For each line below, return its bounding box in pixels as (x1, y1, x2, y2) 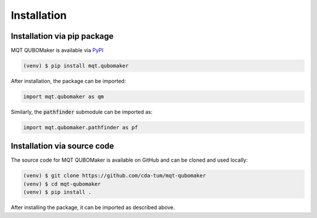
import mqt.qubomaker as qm (23, 93, 104, 100)
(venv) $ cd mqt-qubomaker (23, 180, 101, 187)
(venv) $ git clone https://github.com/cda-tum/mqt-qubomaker (23, 172, 206, 179)
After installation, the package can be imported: (11, 78, 126, 85)
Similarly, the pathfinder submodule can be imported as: (11, 109, 153, 115)
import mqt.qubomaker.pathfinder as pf (23, 124, 138, 130)
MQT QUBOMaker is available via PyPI (11, 47, 104, 54)
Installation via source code (11, 141, 114, 151)
